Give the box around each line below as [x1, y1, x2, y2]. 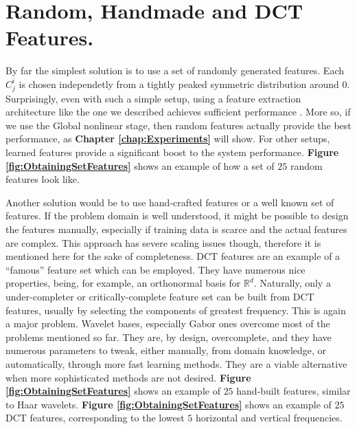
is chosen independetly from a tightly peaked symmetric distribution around [19, 76, 339, 91]
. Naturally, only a [253, 276, 331, 290]
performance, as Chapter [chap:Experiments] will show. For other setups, [5, 131, 330, 146]
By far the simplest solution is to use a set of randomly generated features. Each [5, 63, 344, 78]
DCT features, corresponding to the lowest [5, 410, 185, 425]
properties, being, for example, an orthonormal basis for [5, 276, 241, 290]
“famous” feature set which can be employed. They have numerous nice [5, 262, 306, 276]
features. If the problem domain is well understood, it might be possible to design [5, 208, 349, 223]
